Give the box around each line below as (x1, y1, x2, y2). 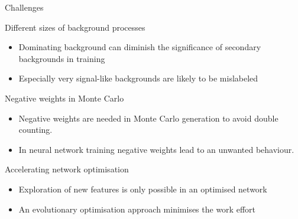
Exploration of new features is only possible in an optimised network (18, 182, 267, 195)
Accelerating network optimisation (5, 163, 129, 175)
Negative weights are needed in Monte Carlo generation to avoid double (18, 112, 278, 124)
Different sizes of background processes (5, 21, 145, 33)
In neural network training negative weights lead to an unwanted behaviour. (18, 143, 294, 155)
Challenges (5, 1, 44, 13)
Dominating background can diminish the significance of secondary (18, 41, 261, 53)
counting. (18, 123, 53, 136)
